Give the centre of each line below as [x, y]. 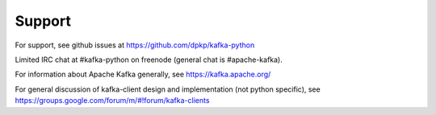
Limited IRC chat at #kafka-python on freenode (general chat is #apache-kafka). [149, 60]
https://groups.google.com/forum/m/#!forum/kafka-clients [112, 101]
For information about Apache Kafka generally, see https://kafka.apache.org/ [143, 74]
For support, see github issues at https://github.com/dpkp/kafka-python [135, 45]
